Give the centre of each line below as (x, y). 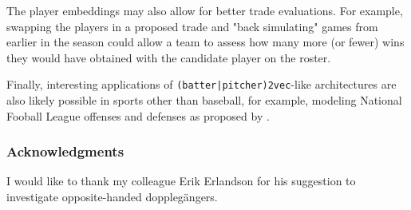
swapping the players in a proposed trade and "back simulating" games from (192, 26)
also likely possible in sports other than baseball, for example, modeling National (204, 100)
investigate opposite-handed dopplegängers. (112, 197)
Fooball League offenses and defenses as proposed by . (138, 115)
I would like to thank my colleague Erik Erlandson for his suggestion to (181, 181)
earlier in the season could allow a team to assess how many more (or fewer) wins (205, 42)
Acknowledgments (65, 151)
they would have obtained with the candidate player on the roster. (169, 57)
